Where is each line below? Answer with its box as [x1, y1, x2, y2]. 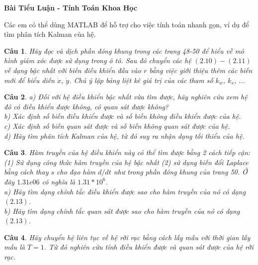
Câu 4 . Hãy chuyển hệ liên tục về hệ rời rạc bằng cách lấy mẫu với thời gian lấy [4, 232, 251, 242]
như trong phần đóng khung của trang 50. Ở [113, 167, 248, 177]
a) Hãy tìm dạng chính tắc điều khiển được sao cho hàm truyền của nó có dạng [4, 186, 246, 196]
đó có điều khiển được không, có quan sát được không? [4, 101, 169, 111]
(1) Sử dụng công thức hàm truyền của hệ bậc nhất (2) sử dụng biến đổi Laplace [4, 157, 249, 167]
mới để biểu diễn [4, 75, 55, 85]
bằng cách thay [4, 167, 49, 177]
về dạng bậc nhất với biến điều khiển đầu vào [4, 65, 141, 75]
